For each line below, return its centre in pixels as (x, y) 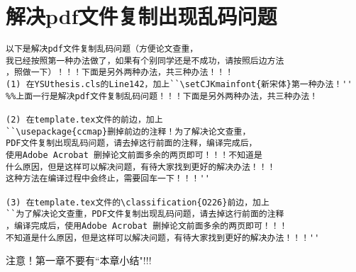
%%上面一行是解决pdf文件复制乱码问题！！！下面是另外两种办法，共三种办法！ (162, 96)
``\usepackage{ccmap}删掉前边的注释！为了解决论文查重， (128, 131)
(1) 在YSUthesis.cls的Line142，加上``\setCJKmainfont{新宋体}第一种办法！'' (179, 85)
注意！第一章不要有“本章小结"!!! (79, 260)
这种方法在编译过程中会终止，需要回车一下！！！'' (108, 179)
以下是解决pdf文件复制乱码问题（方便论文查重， (102, 49)
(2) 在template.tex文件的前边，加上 (84, 120)
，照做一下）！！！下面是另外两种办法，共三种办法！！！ (120, 73)
